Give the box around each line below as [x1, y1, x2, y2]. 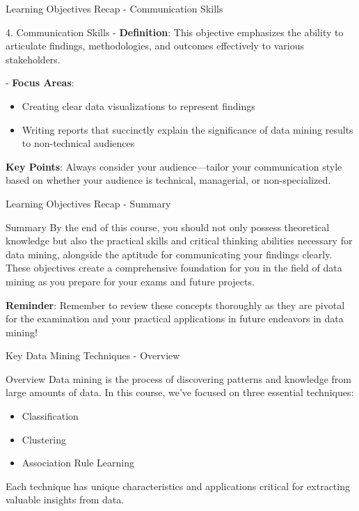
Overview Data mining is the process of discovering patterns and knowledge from [6, 371, 351, 386]
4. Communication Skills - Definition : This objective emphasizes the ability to [6, 24, 344, 39]
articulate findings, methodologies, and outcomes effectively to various [6, 38, 304, 53]
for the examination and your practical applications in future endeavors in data [6, 311, 344, 326]
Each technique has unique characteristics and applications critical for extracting [6, 478, 350, 493]
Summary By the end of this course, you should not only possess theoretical [6, 219, 330, 234]
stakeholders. [6, 52, 61, 66]
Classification [22, 409, 79, 423]
